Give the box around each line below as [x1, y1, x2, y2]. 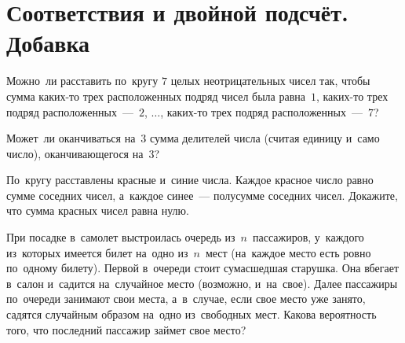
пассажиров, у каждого [253, 229, 364, 245]
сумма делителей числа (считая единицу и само [150, 130, 380, 146]
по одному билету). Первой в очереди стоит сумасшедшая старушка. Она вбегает [6, 260, 400, 276]
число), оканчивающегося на [6, 145, 144, 161]
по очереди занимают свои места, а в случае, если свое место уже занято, [6, 290, 366, 307]
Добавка [6, 27, 90, 59]
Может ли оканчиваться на [6, 130, 136, 146]
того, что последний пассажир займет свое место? [6, 321, 246, 337]
